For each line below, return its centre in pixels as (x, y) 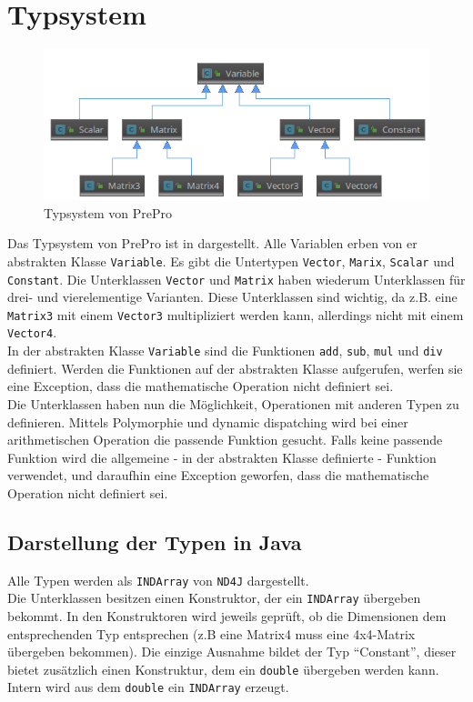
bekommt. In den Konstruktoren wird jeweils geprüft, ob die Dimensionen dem (227, 615)
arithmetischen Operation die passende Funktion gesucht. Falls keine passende (225, 440)
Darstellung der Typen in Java (155, 542)
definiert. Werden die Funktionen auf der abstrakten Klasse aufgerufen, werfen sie (235, 368)
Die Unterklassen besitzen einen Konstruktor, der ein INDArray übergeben (214, 598)
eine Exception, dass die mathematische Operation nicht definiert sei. (201, 386)
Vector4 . (32, 332)
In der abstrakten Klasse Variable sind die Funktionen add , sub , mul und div (225, 351)
